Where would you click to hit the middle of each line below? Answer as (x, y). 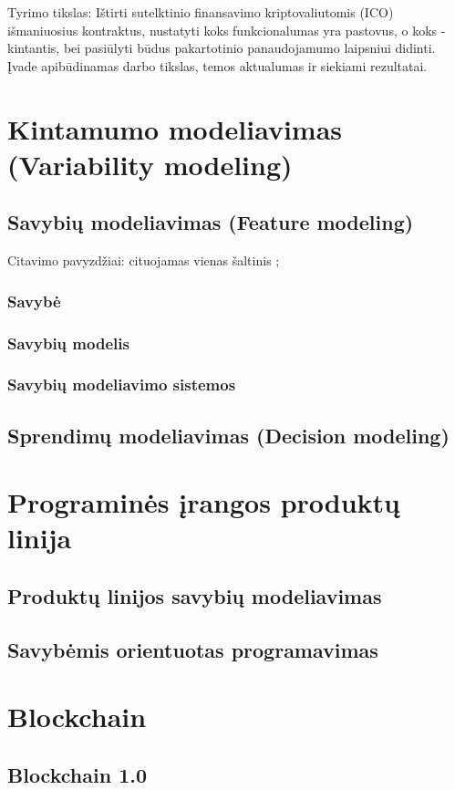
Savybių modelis (68, 343)
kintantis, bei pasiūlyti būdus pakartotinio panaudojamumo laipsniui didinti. (222, 48)
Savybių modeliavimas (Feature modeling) (211, 222)
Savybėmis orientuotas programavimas (193, 649)
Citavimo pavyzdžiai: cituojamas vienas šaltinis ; (144, 260)
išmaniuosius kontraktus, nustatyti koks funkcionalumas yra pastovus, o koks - (227, 30)
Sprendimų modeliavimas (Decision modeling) (228, 435)
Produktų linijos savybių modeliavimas (195, 596)
